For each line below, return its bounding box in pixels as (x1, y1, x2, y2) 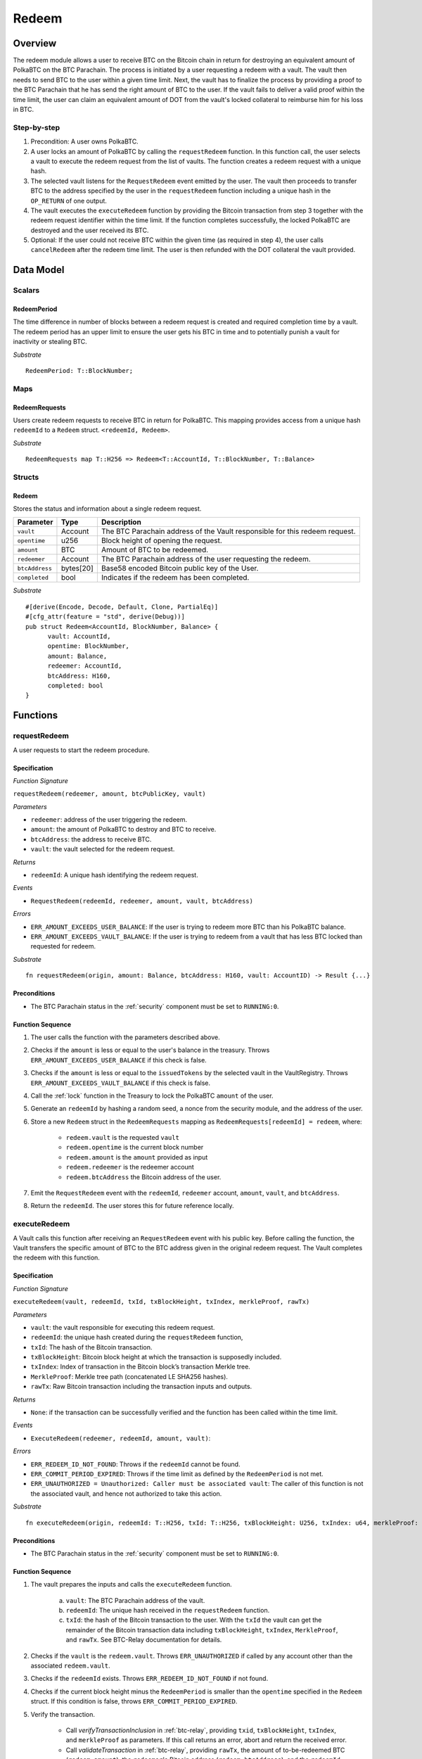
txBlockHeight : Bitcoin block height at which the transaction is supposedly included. (30, 1353, 282, 1361)
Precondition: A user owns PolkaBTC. (30, 137, 139, 146)
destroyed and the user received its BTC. (30, 226, 149, 234)
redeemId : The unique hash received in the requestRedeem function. (65, 1606, 270, 1615)
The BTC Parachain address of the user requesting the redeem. (101, 554, 311, 564)
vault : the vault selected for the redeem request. (30, 845, 175, 853)
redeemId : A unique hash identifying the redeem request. (30, 871, 198, 879)
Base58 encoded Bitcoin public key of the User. (101, 564, 259, 573)
